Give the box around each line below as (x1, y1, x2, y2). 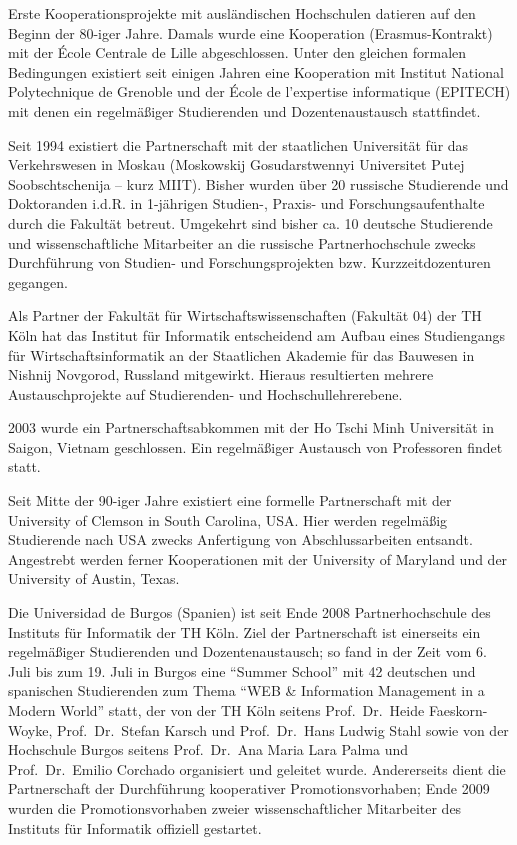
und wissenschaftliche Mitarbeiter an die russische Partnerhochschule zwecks (8, 232, 476, 253)
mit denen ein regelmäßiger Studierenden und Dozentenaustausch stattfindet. (8, 100, 481, 121)
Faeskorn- (428, 700, 488, 720)
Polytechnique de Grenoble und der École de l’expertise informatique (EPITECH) (8, 81, 511, 102)
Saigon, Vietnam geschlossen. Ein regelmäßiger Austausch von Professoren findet (8, 436, 503, 457)
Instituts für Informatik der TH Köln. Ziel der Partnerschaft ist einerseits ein (8, 621, 481, 642)
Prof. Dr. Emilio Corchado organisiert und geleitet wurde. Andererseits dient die (8, 758, 506, 779)
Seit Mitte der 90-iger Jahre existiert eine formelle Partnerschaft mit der (8, 490, 452, 511)
